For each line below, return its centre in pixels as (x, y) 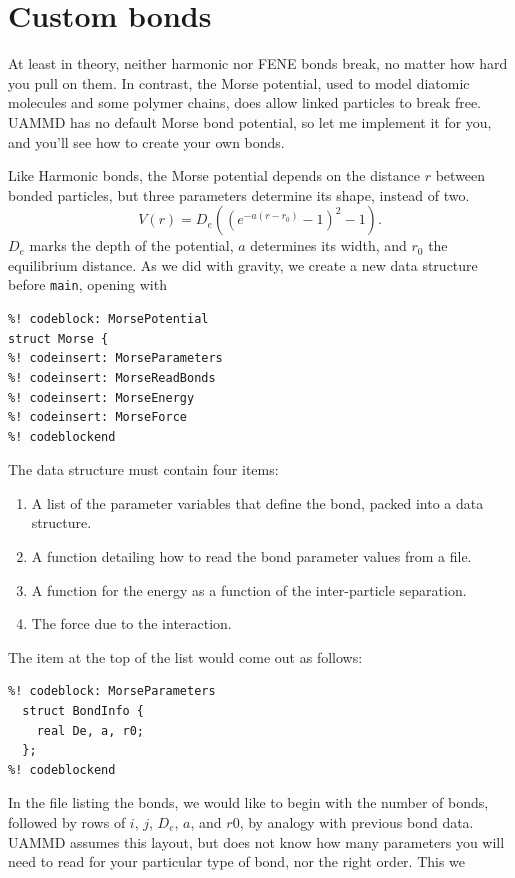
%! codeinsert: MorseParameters (115, 358)
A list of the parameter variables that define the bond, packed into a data (257, 502)
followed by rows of (67, 822)
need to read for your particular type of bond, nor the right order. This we (237, 861)
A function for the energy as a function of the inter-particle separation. (249, 589)
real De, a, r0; (90, 730)
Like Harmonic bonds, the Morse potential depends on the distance (214, 175)
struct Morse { (58, 338)
